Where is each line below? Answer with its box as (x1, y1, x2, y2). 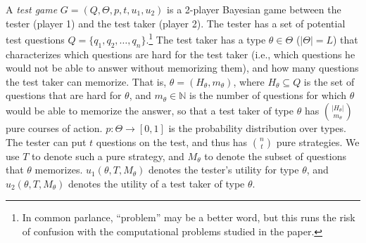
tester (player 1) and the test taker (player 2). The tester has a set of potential (6, 15, 346, 30)
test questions (6, 32, 65, 46)
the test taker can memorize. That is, (6, 74, 167, 88)
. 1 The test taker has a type (146, 30, 266, 46)
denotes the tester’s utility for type (149, 162, 299, 177)
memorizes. (34, 162, 83, 177)
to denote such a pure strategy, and (32, 148, 184, 163)
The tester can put (6, 134, 87, 149)
